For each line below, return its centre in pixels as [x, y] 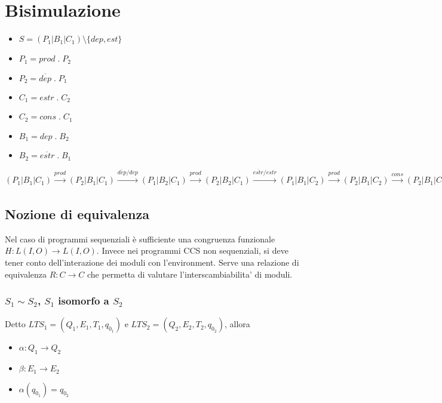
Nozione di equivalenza [77, 213]
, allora [237, 324]
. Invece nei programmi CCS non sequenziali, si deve [192, 250]
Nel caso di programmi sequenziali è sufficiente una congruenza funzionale [140, 239]
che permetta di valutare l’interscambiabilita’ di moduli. [190, 274]
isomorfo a [84, 301]
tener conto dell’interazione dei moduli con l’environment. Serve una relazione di [152, 262]
